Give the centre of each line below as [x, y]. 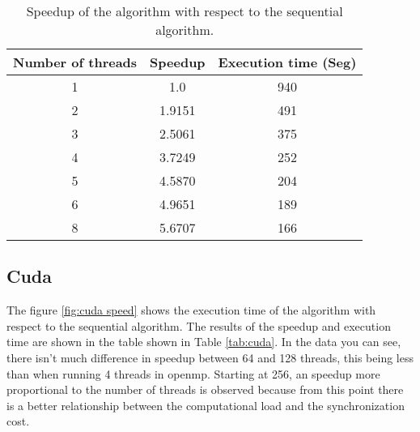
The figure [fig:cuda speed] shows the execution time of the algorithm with [191, 310]
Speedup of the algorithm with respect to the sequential [185, 11]
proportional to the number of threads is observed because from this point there [205, 389]
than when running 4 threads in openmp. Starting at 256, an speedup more [193, 373]
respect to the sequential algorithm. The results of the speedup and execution [199, 325]
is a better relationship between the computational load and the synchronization [206, 405]
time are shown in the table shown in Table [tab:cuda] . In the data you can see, [204, 342]
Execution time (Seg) [287, 62]
